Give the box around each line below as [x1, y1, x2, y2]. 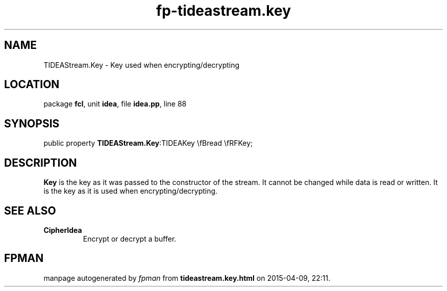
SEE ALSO [4, 204, 56, 217]
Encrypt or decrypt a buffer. [83, 234, 177, 243]
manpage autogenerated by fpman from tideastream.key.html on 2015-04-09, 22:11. [43, 273, 331, 282]
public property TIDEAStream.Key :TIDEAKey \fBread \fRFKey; [43, 139, 253, 148]
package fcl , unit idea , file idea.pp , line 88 [43, 99, 187, 109]
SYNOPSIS [4, 117, 60, 130]
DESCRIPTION [4, 156, 77, 169]
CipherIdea [43, 225, 82, 234]
